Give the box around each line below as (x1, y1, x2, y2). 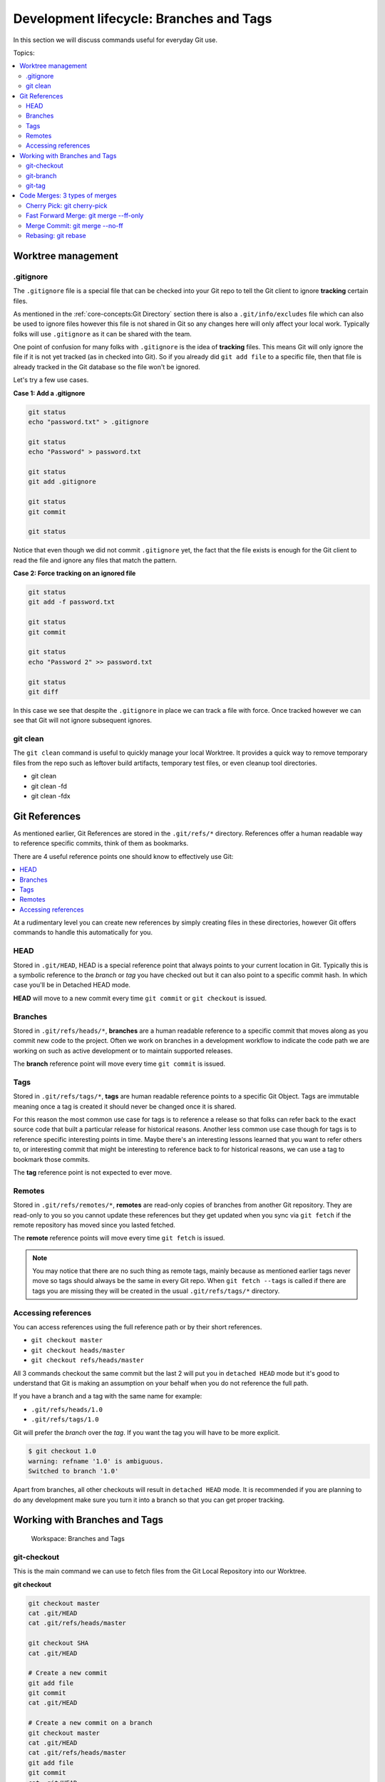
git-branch (26, 171, 57, 180)
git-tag (26, 182, 46, 190)
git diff (28, 688, 59, 696)
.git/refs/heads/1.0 (31, 1405, 103, 1413)
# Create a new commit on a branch (28, 1719, 153, 1727)
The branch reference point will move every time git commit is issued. (13, 1059, 226, 1068)
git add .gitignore (28, 478, 96, 486)
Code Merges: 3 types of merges (19, 191, 117, 200)
